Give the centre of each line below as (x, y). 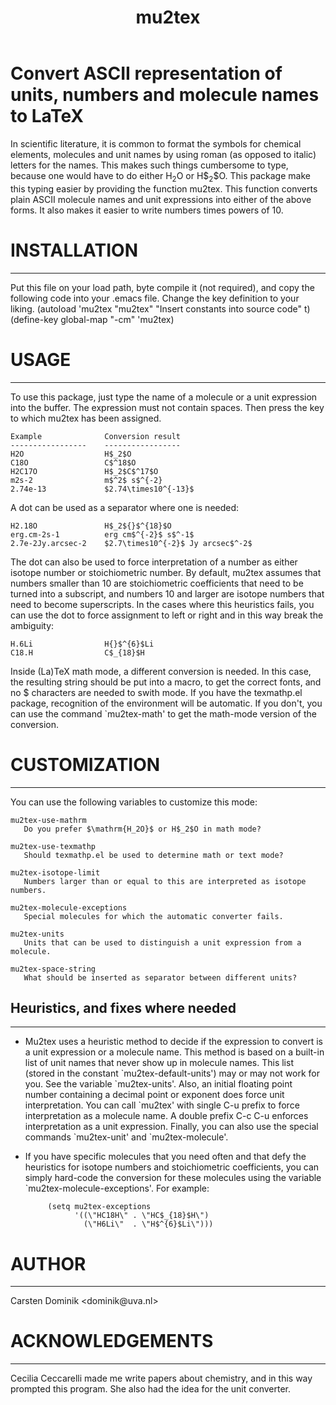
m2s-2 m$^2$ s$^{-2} (86, 480)
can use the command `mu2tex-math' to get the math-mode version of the (163, 713)
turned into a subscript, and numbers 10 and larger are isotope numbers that (167, 593)
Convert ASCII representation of (146, 73)
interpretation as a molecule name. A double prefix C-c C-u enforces (166, 1116)
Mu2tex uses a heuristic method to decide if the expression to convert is (173, 1042)
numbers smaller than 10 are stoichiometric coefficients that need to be (157, 583)
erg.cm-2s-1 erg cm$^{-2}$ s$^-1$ (102, 534)
